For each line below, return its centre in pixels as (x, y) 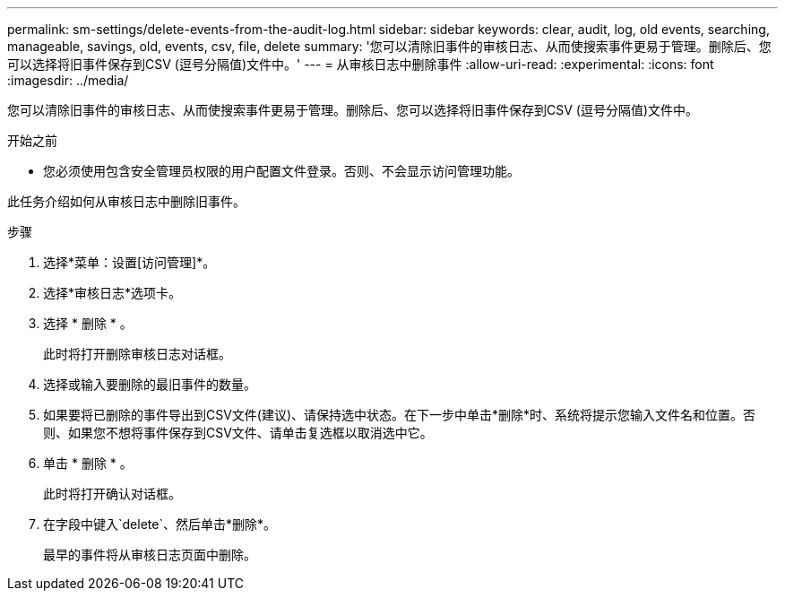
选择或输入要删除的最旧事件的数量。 (150, 384)
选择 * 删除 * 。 (88, 323)
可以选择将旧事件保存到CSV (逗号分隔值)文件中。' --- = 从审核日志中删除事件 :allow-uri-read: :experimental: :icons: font (361, 64)
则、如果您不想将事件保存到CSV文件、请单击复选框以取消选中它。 (238, 433)
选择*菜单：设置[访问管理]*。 (129, 262)
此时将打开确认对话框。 (112, 494)
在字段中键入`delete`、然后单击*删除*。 (160, 524)
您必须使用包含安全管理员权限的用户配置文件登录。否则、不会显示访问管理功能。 (281, 171)
